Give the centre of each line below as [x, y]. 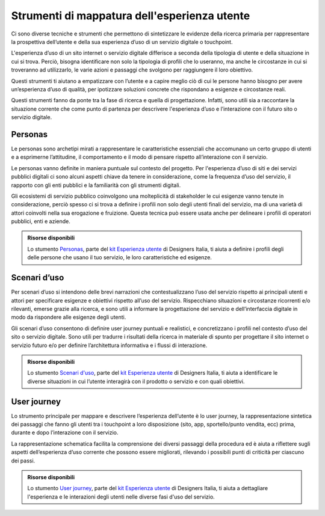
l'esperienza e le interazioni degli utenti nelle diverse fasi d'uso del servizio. [121, 497]
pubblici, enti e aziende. [41, 221]
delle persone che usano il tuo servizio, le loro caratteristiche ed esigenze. [119, 257]
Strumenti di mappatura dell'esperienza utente [131, 16]
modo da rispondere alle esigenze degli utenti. [69, 317]
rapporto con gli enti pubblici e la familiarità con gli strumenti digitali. [96, 185]
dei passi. [23, 461]
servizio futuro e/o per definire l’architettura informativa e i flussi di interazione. [109, 345]
